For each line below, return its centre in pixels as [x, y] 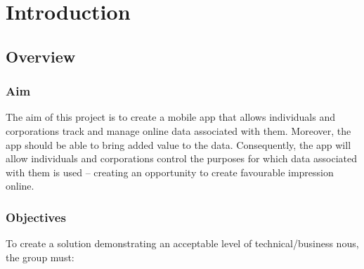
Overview [41, 56]
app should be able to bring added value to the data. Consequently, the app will [178, 144]
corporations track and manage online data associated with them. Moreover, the [178, 130]
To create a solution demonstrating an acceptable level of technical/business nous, [182, 243]
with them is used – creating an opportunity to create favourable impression [170, 172]
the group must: [40, 257]
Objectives [36, 217]
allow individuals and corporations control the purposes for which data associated [182, 158]
